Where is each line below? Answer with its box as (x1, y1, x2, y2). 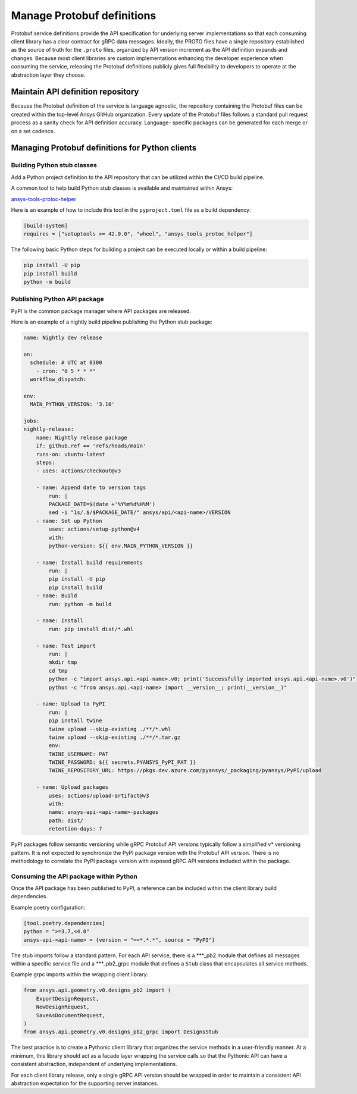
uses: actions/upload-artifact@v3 (48, 792, 149, 799)
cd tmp (48, 667, 68, 674)
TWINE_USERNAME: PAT (48, 750, 109, 757)
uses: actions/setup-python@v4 (48, 526, 140, 532)
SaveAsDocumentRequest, (36, 1012, 105, 1018)
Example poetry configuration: (11, 904, 86, 911)
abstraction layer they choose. (11, 71, 86, 79)
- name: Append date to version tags (36, 484, 146, 491)
